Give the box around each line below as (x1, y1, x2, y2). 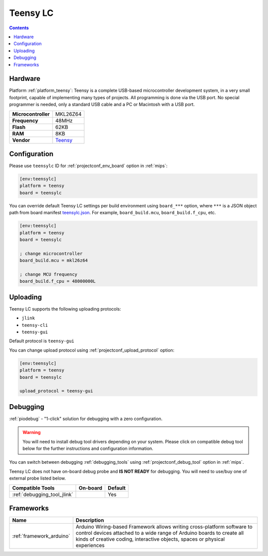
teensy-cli (21, 322, 48, 328)
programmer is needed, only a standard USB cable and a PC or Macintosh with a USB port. (9, 102, 195, 108)
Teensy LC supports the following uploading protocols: (9, 306, 122, 312)
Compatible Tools (12, 484, 55, 491)
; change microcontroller (19, 250, 83, 256)
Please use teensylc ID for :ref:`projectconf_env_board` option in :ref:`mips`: (9, 163, 168, 169)
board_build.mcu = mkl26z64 (19, 258, 88, 263)
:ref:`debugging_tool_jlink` (12, 491, 73, 498)
